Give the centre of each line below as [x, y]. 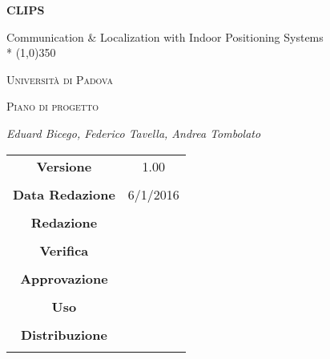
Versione [64, 166]
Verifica [64, 250]
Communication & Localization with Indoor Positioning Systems [165, 36]
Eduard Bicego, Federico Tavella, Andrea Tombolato [134, 133]
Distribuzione [64, 334]
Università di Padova [60, 79]
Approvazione [64, 278]
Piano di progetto [53, 106]
